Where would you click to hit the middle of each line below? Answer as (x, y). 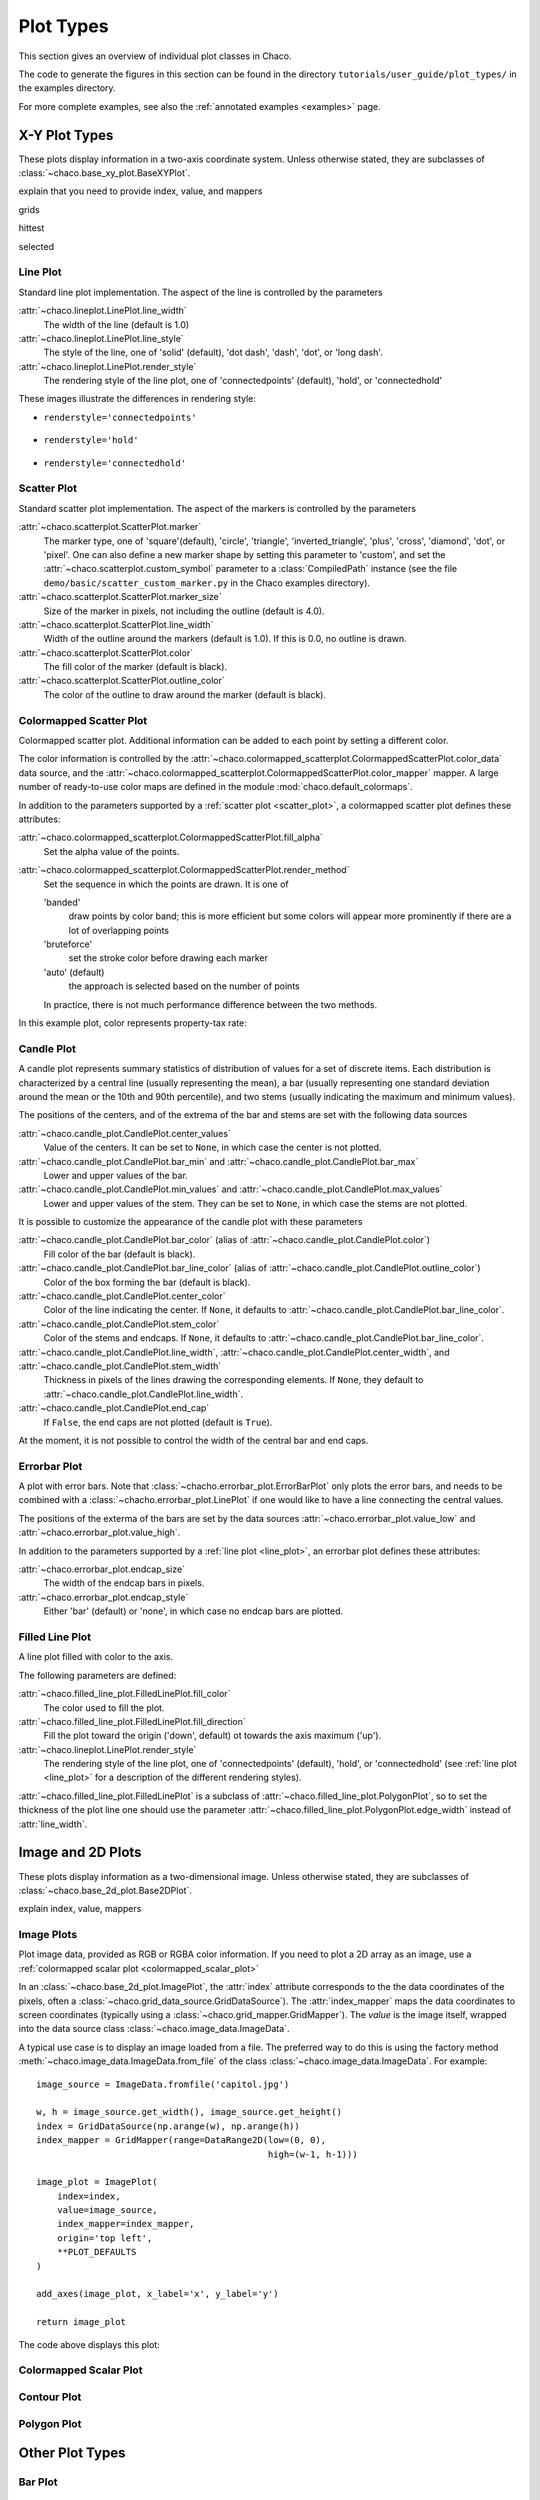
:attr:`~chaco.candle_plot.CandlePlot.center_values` (125, 1133)
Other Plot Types (72, 2453)
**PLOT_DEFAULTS (96, 2252)
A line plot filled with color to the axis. (96, 1657)
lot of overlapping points (119, 930)
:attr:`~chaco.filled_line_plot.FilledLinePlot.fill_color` (124, 1694)
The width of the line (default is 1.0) (116, 324)
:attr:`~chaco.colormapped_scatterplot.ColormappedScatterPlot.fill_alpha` (171, 837)
